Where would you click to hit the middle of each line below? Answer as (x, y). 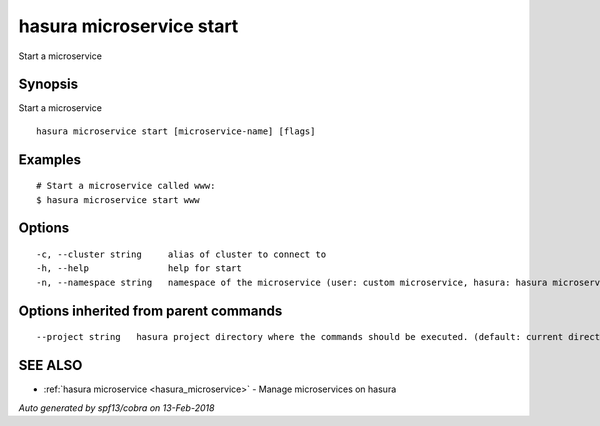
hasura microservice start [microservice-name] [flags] (176, 131)
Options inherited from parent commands (150, 310)
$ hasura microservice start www (118, 199)
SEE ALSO (50, 365)
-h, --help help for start (139, 268)
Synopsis (48, 84)
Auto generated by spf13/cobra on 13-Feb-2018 (116, 407)
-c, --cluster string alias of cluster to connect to (181, 254)
